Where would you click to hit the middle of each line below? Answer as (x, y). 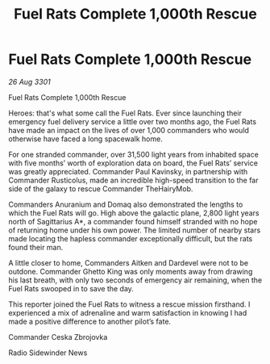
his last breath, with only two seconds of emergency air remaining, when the (135, 280)
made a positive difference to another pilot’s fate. (90, 321)
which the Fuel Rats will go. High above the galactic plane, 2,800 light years (134, 213)
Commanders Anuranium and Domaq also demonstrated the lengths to (126, 204)
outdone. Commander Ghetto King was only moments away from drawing (131, 271)
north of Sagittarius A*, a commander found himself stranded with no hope (133, 221)
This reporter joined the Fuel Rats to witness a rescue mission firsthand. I (129, 304)
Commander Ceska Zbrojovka (58, 337)
